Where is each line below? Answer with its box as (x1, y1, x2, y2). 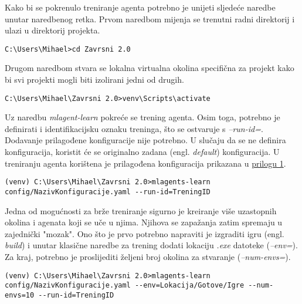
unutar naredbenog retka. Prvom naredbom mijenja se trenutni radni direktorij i (5, 12, 295, 25)
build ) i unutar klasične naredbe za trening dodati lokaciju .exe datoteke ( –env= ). (5, 239, 298, 251)
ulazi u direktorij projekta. (5, 24, 100, 36)
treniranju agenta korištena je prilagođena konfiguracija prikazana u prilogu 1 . (5, 157, 286, 169)
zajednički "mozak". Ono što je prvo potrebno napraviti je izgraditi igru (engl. (5, 227, 284, 239)
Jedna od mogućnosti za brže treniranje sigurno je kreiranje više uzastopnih (5, 204, 277, 217)
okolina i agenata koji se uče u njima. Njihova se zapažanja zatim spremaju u (5, 216, 283, 228)
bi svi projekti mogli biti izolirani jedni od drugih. (5, 73, 184, 86)
